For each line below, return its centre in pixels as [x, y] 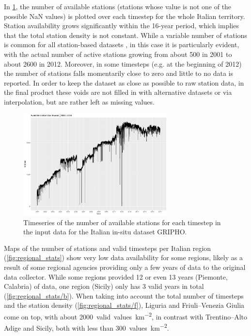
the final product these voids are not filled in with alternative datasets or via [118, 92]
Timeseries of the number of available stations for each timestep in [122, 222]
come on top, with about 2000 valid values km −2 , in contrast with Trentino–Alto [126, 316]
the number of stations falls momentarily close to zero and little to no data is [118, 73]
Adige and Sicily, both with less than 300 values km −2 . [86, 327]
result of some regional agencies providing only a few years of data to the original [125, 267]
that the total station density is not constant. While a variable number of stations [125, 35]
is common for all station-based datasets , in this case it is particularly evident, [122, 44]
